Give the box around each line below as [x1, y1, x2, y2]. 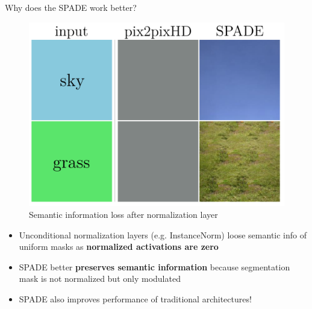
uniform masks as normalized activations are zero [19, 240, 219, 253]
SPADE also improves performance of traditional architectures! [19, 292, 252, 305]
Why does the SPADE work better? [5, 1, 137, 13]
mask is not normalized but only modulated [19, 272, 181, 285]
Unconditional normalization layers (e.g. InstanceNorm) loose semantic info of [19, 228, 307, 241]
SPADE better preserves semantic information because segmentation [19, 260, 290, 273]
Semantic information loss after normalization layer [29, 208, 218, 220]
